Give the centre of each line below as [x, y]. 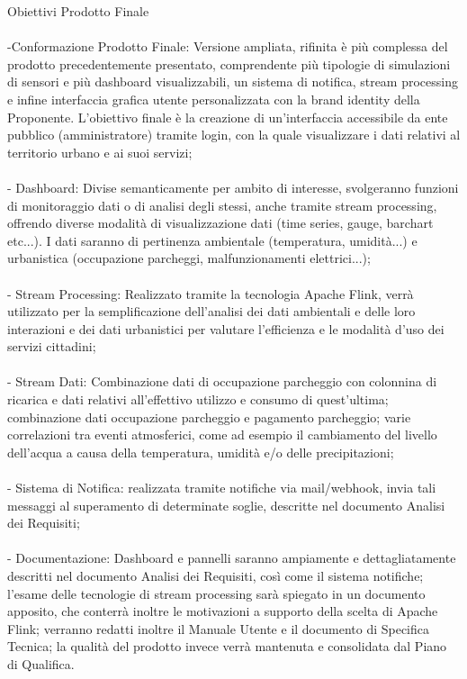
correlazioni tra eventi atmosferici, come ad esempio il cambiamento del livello [222, 435]
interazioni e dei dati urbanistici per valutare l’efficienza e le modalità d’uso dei [226, 328]
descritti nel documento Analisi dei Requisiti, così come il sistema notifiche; [216, 575]
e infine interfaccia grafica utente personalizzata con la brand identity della [214, 99]
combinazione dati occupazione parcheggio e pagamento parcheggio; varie [209, 416]
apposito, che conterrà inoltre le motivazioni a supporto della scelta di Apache [223, 611]
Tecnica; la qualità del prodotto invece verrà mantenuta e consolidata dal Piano [227, 646]
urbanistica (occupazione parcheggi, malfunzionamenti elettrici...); [189, 258]
